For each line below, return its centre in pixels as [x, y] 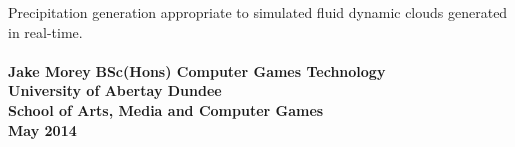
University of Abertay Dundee [115, 90]
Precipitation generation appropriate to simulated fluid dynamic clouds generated [258, 12]
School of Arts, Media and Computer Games [166, 109]
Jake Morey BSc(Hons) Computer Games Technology [197, 70]
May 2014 [42, 129]
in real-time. [45, 31]
